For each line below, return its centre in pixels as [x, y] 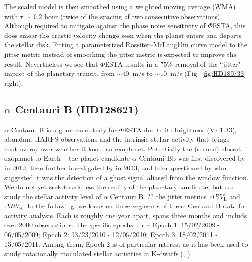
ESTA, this [229, 26]
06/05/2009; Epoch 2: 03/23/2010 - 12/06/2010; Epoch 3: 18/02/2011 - [111, 234]
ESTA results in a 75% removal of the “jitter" [173, 64]
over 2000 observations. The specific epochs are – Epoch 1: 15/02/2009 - [112, 225]
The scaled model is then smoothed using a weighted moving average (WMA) [120, 6]
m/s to [143, 73]
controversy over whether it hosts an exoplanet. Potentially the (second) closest [123, 148]
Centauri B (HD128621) [77, 109]
